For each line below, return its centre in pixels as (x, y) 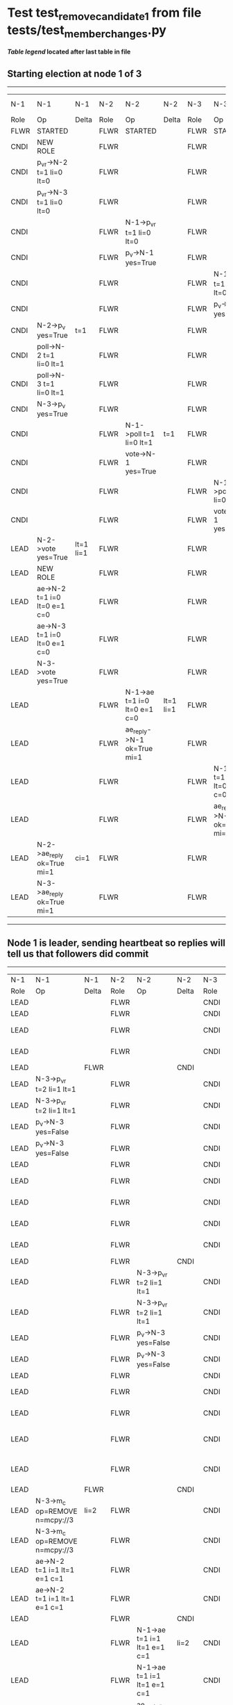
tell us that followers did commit (78, 954)
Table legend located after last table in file (69, 52)
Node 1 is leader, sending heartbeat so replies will (116, 943)
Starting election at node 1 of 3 (75, 73)
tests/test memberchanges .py (87, 31)
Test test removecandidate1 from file (104, 14)
